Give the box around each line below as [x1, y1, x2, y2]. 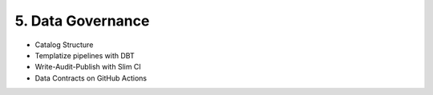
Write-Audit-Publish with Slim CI [34, 62, 142, 72]
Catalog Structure [34, 40, 94, 49]
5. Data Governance [14, 12, 150, 30]
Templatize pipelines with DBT [34, 50, 136, 60]
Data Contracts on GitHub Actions [34, 73, 148, 83]
